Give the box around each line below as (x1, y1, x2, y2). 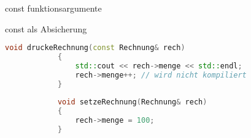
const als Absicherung (5, 22, 87, 35)
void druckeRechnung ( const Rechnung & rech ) (5, 43, 185, 53)
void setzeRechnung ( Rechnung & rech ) (57, 98, 207, 107)
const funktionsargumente (5, 2, 102, 14)
